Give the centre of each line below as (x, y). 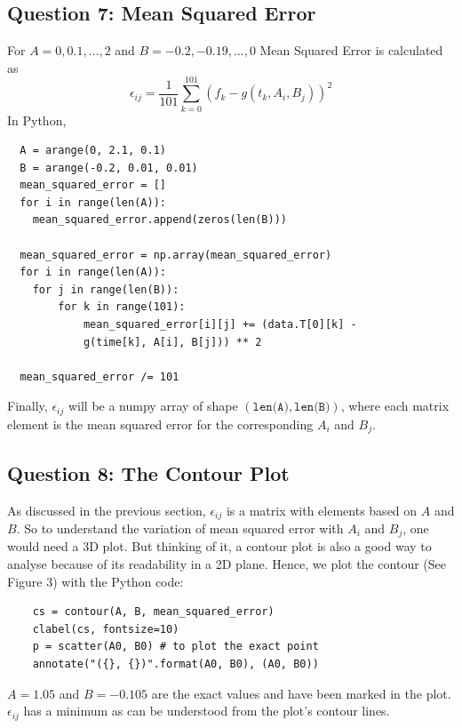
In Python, (37, 120)
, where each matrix (395, 406)
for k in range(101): (122, 307)
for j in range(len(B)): (106, 289)
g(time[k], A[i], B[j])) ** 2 (172, 342)
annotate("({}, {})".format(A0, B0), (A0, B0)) (175, 664)
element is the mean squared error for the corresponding (160, 424)
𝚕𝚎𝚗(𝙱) (312, 408)
